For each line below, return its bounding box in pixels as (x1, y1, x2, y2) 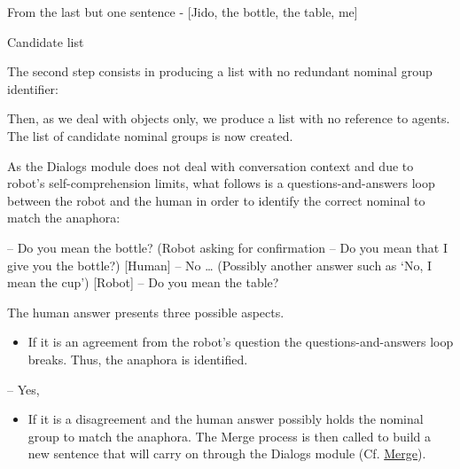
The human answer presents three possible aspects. (7, 302, 285, 321)
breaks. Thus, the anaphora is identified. (27, 349, 248, 368)
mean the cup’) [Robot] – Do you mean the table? (7, 273, 279, 292)
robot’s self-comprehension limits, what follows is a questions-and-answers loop (7, 174, 435, 192)
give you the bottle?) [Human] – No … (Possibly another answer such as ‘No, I (7, 255, 433, 274)
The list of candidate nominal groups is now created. (7, 126, 293, 145)
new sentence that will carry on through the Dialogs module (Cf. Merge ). (27, 444, 426, 463)
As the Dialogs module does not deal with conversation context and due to (7, 156, 414, 175)
